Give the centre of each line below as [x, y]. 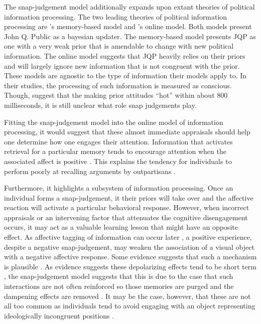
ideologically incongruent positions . [59, 315]
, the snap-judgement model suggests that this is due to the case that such [119, 276]
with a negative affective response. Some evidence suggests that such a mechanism [130, 257]
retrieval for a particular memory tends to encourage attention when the [115, 151]
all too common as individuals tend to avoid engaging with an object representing [130, 306]
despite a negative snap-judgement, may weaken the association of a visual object [129, 247]
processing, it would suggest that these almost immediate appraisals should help [127, 132]
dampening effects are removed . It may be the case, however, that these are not [127, 296]
